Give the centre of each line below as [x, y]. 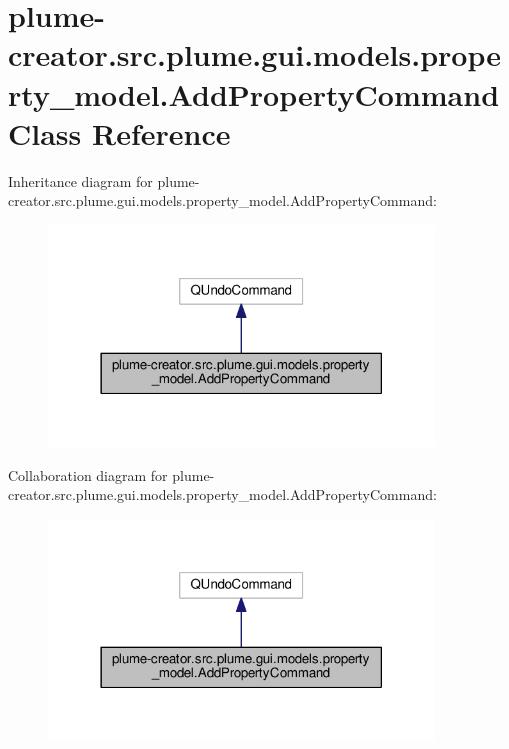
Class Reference [119, 132]
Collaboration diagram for [88, 474]
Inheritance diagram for [80, 180]
